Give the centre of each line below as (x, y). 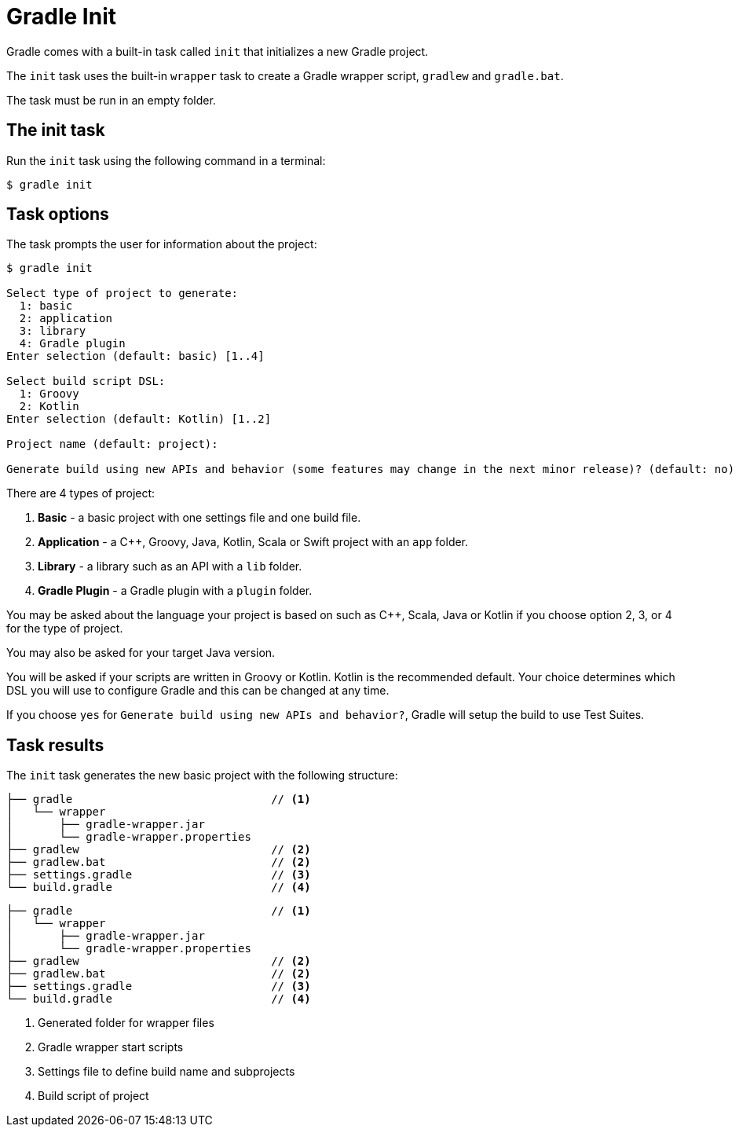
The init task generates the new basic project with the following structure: (202, 775)
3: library (53, 331)
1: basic (46, 306)
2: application (66, 319)
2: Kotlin (49, 407)
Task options (58, 214)
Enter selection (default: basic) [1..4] (135, 356)
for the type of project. (65, 629)
